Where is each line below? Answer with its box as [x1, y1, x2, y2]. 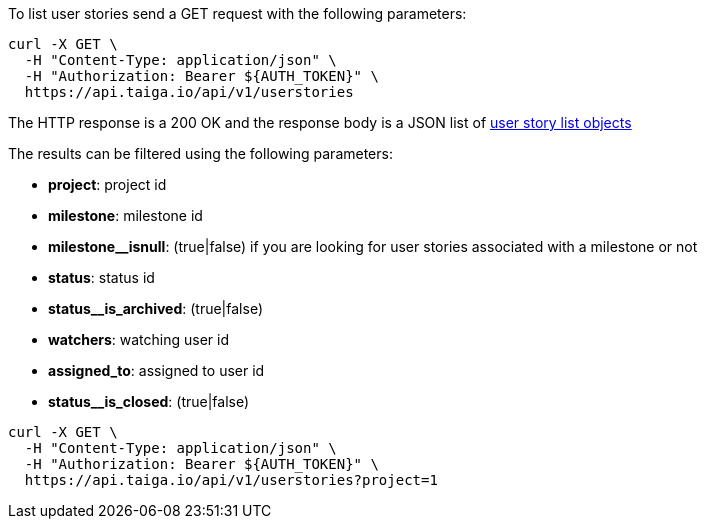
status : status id [48, 269, 155, 286]
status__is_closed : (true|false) [48, 393, 250, 410]
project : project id [48, 176, 167, 193]
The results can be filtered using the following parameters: [8, 145, 393, 162]
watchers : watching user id [48, 331, 230, 348]
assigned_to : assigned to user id [48, 362, 265, 379]
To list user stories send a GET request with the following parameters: [8, 5, 467, 22]
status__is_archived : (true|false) [48, 300, 263, 317]
